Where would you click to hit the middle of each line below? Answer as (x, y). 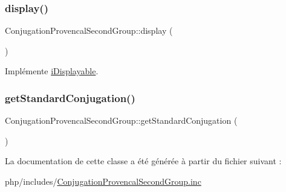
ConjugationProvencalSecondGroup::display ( (89, 30)
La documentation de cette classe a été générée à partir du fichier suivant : (143, 161)
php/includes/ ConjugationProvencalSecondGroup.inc (103, 181)
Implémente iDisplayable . (52, 71)
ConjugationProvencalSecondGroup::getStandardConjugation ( (121, 120)
